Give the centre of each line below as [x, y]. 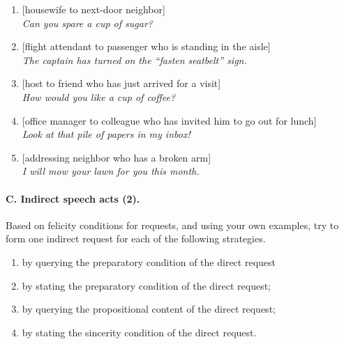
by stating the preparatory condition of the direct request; [147, 285]
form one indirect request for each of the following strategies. [136, 239]
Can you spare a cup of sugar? [87, 23]
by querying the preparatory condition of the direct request [149, 261]
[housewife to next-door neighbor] [94, 9]
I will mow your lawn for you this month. [111, 171]
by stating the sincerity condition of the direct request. [139, 332]
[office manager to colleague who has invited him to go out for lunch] [169, 120]
